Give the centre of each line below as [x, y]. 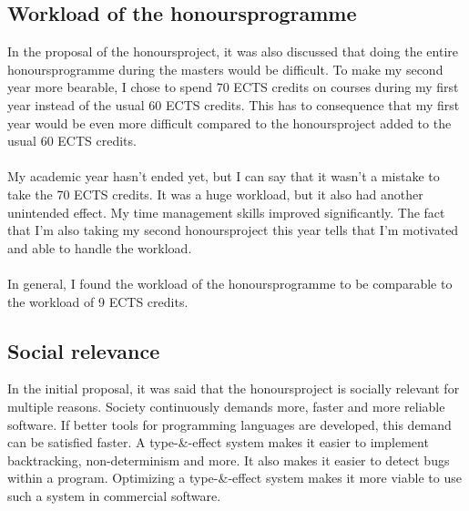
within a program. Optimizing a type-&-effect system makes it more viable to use [234, 478]
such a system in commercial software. [114, 495]
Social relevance [84, 350]
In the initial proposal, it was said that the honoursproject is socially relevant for [234, 388]
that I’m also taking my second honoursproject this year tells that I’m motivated [233, 230]
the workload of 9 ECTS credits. [98, 301]
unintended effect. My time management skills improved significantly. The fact [226, 212]
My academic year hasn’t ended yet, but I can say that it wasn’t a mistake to [224, 176]
